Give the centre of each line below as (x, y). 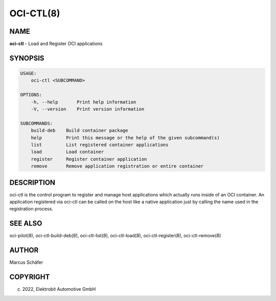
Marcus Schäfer (26, 262)
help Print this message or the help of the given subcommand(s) (125, 137)
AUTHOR (24, 250)
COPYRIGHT (30, 277)
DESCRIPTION (32, 182)
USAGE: (28, 73)
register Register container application (89, 159)
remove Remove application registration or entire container (117, 166)
